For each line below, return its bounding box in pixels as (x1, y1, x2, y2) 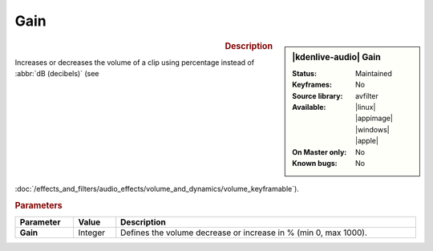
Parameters (14, 200, 63, 212)
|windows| (355, 124, 390, 134)
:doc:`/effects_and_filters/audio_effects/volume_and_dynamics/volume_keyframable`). (14, 184, 300, 194)
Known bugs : (292, 158, 338, 168)
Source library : (292, 91, 343, 100)
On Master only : (292, 147, 347, 156)
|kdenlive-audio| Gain (292, 51, 381, 63)
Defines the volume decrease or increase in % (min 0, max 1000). (120, 227, 368, 238)
